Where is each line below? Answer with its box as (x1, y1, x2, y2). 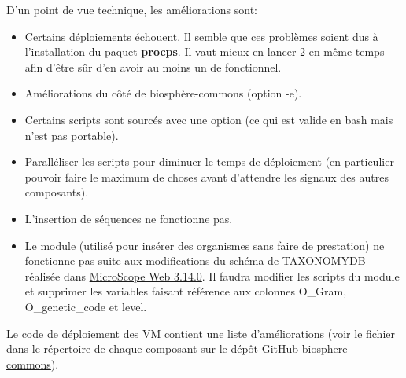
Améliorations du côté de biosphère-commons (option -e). (24, 85, 302, 101)
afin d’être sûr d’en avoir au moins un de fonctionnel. (24, 58, 282, 75)
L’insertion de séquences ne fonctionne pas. (24, 210, 233, 226)
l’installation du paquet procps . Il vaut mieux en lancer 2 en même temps (24, 43, 385, 60)
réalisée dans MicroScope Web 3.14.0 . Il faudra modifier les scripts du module (24, 267, 400, 284)
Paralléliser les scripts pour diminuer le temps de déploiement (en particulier (24, 153, 394, 170)
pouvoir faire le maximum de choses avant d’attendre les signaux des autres (24, 168, 389, 185)
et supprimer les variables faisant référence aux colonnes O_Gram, (24, 283, 347, 299)
